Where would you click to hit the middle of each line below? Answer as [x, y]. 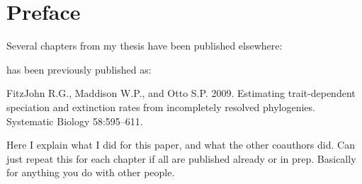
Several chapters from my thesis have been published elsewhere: [145, 46]
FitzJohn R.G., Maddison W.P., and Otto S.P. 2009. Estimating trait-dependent [181, 93]
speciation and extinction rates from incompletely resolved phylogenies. [161, 107]
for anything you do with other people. [91, 172]
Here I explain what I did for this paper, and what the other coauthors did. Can [181, 145]
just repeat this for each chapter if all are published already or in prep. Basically [181, 158]
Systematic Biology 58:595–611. [75, 121]
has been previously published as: [79, 69]
